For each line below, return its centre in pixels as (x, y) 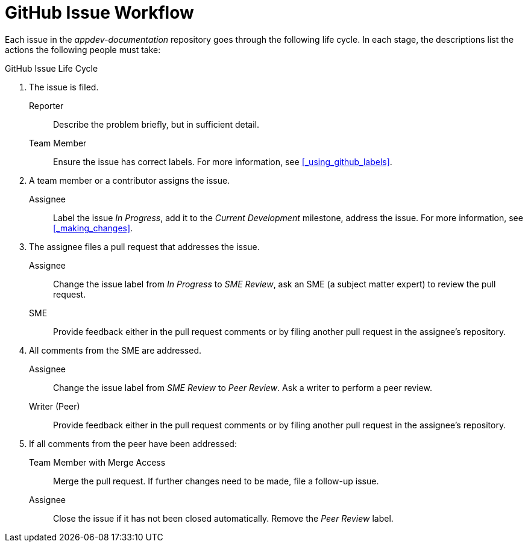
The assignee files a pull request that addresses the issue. (144, 246)
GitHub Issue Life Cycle (52, 68)
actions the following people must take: (83, 49)
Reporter (46, 105)
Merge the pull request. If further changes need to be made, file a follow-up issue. (216, 481)
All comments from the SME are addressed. (115, 350)
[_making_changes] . (93, 228)
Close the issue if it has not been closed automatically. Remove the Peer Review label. (223, 518)
